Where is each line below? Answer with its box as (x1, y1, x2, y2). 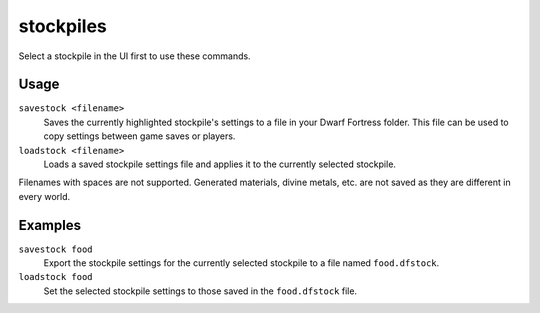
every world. (18, 190, 71, 202)
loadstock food (18, 271, 94, 283)
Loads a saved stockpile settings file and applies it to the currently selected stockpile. (43, 158, 397, 170)
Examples (18, 216, 82, 234)
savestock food (18, 243, 94, 255)
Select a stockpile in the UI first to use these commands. (18, 50, 251, 62)
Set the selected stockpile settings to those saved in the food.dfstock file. (43, 285, 358, 297)
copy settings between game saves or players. (43, 130, 236, 142)
